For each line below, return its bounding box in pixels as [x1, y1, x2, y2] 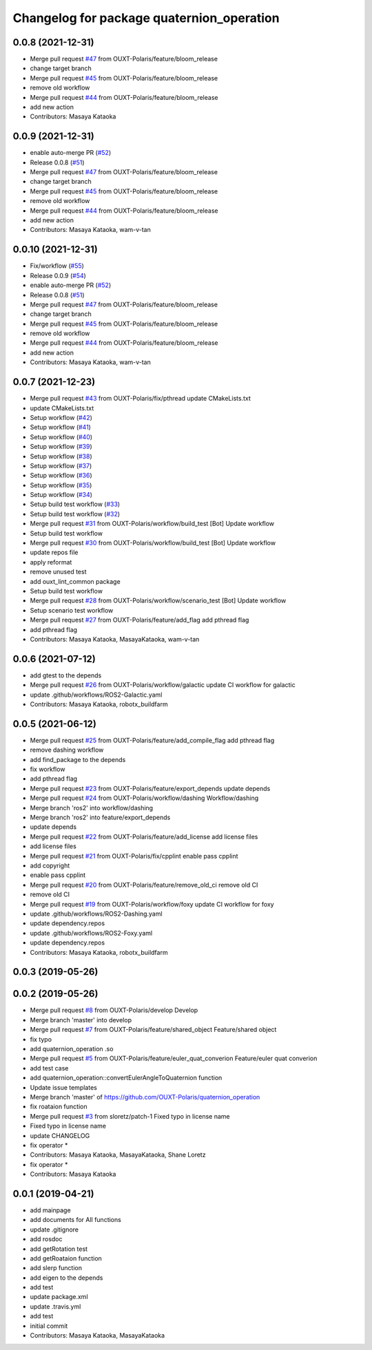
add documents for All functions [30, 1216, 122, 1224]
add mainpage [30, 1205, 72, 1214]
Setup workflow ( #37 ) [30, 461, 92, 470]
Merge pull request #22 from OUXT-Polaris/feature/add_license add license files [30, 832, 258, 841]
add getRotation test [30, 1245, 88, 1253]
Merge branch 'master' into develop [30, 1015, 132, 1024]
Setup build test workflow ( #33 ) [30, 500, 121, 509]
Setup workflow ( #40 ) [30, 432, 93, 441]
